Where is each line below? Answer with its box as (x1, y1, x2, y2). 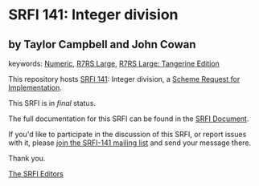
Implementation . (8, 83, 63, 92)
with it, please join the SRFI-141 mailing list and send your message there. (8, 138, 252, 148)
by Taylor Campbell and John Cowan (8, 38, 196, 51)
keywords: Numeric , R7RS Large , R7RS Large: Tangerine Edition (8, 59, 220, 68)
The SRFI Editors (8, 169, 64, 178)
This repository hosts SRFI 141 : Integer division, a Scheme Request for (8, 75, 240, 83)
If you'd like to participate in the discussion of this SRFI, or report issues (8, 130, 247, 139)
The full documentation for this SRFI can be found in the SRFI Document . (8, 114, 249, 123)
